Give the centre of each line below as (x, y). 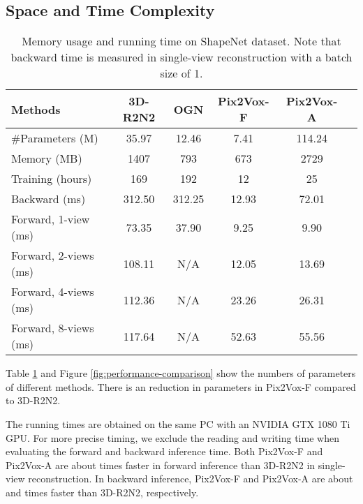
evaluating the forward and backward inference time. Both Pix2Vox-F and (164, 451)
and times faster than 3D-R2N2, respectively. (102, 492)
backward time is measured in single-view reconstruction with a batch (181, 57)
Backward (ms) (49, 199)
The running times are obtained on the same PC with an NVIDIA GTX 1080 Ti (178, 423)
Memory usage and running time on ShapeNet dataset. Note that (181, 41)
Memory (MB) (47, 158)
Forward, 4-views (53, 292)
